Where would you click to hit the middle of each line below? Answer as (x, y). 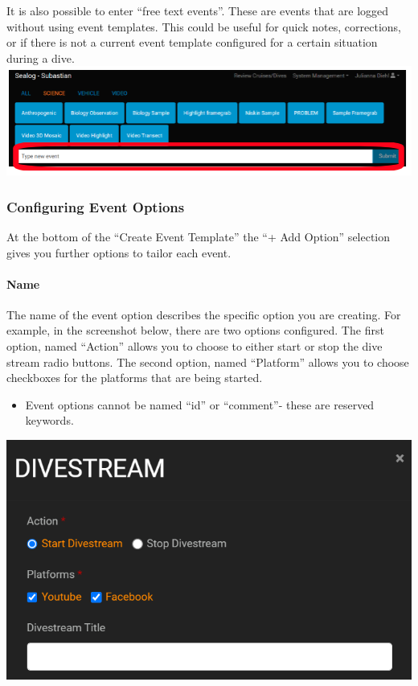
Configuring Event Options (96, 206)
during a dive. (41, 58)
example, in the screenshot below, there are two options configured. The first (195, 330)
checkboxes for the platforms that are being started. (135, 378)
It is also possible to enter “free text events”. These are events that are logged (198, 10)
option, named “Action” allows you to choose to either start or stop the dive (195, 346)
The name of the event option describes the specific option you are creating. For (204, 314)
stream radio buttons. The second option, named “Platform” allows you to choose (208, 361)
